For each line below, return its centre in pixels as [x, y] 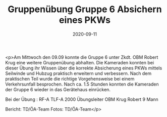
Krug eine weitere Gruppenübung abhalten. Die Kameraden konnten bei [80, 62]
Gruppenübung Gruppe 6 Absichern [85, 9]
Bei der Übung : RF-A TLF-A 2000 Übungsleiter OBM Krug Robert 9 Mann [82, 99]
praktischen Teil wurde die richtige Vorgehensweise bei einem [70, 79]
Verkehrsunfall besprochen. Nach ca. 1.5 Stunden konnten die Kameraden [82, 84]
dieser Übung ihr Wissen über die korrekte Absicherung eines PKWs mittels [84, 68]
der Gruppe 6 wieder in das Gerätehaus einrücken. [58, 89]
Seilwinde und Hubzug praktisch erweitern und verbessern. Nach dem [78, 73]
